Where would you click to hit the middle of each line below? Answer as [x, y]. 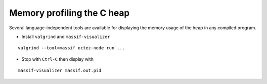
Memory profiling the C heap [69, 13]
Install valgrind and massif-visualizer [66, 37]
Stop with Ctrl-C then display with [58, 59]
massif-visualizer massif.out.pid [60, 71]
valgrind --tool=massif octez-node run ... [71, 48]
